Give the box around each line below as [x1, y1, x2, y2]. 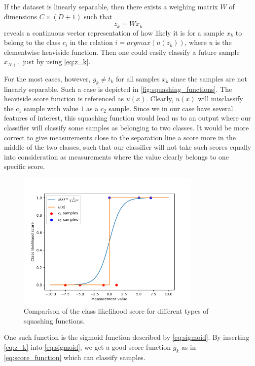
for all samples [115, 73, 160, 83]
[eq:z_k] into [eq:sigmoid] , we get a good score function [4, 341, 171, 352]
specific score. [4, 161, 45, 171]
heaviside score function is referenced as [4, 93, 124, 104]
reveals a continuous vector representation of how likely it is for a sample [4, 27, 224, 38]
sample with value [24, 103, 78, 113]
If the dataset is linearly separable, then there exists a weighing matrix [4, 1, 218, 11]
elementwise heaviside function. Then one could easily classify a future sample [4, 46, 240, 57]
